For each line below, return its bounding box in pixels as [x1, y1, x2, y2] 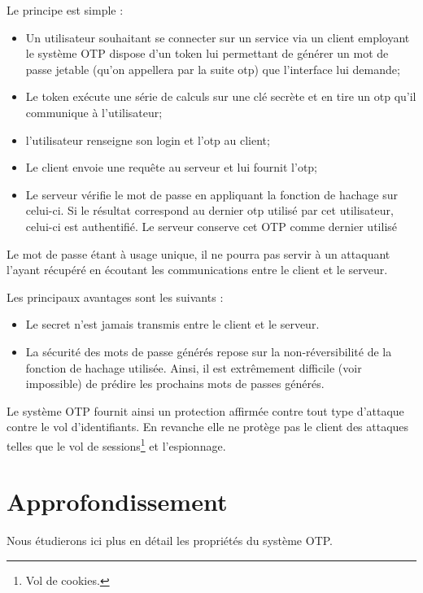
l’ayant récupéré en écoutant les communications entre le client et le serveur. [7, 261, 388, 278]
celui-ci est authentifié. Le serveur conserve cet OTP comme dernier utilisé [25, 217, 397, 234]
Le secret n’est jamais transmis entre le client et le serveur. [25, 316, 320, 333]
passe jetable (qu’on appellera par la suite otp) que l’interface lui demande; [25, 60, 400, 77]
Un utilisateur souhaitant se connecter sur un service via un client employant [25, 28, 410, 46]
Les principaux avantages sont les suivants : [7, 288, 224, 305]
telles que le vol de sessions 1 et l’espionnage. [7, 434, 226, 454]
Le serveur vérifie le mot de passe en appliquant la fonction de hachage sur [25, 185, 398, 203]
